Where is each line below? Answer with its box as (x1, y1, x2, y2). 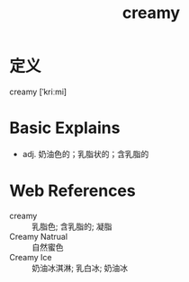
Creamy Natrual (9, 231, 68, 242)
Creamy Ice (9, 251, 52, 262)
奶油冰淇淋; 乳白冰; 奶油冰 (31, 262, 129, 273)
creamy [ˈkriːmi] (9, 86, 67, 97)
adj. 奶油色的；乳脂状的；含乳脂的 (22, 148, 149, 159)
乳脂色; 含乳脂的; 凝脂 (31, 221, 112, 232)
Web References (9, 181, 137, 201)
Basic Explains (9, 118, 121, 138)
